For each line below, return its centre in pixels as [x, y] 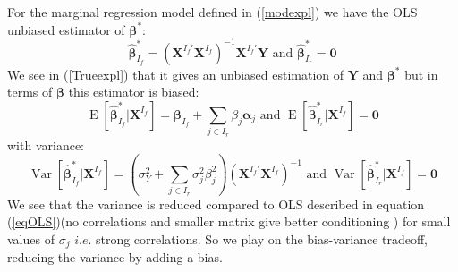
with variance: [46, 144]
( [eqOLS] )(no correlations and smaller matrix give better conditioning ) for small [229, 221]
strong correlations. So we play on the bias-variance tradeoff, [262, 238]
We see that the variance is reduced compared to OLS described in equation [216, 204]
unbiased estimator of [66, 29]
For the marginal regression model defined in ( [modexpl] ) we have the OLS [212, 12]
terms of [30, 92]
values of [31, 238]
